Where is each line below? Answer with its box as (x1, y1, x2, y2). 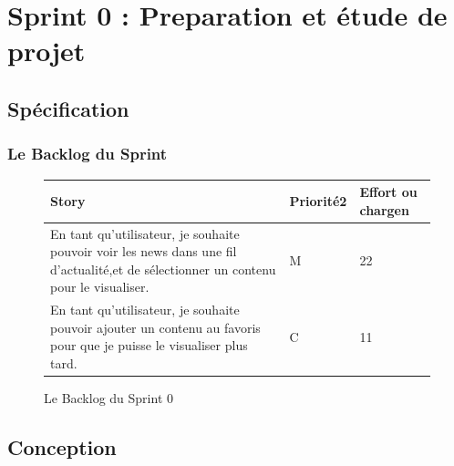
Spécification (7, 94, 129, 122)
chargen (359, 200, 409, 219)
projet (7, 32, 86, 69)
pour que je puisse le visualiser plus (50, 336, 248, 355)
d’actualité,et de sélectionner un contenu (50, 259, 276, 278)
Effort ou (359, 182, 418, 202)
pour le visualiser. (50, 277, 150, 296)
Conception (7, 432, 117, 461)
